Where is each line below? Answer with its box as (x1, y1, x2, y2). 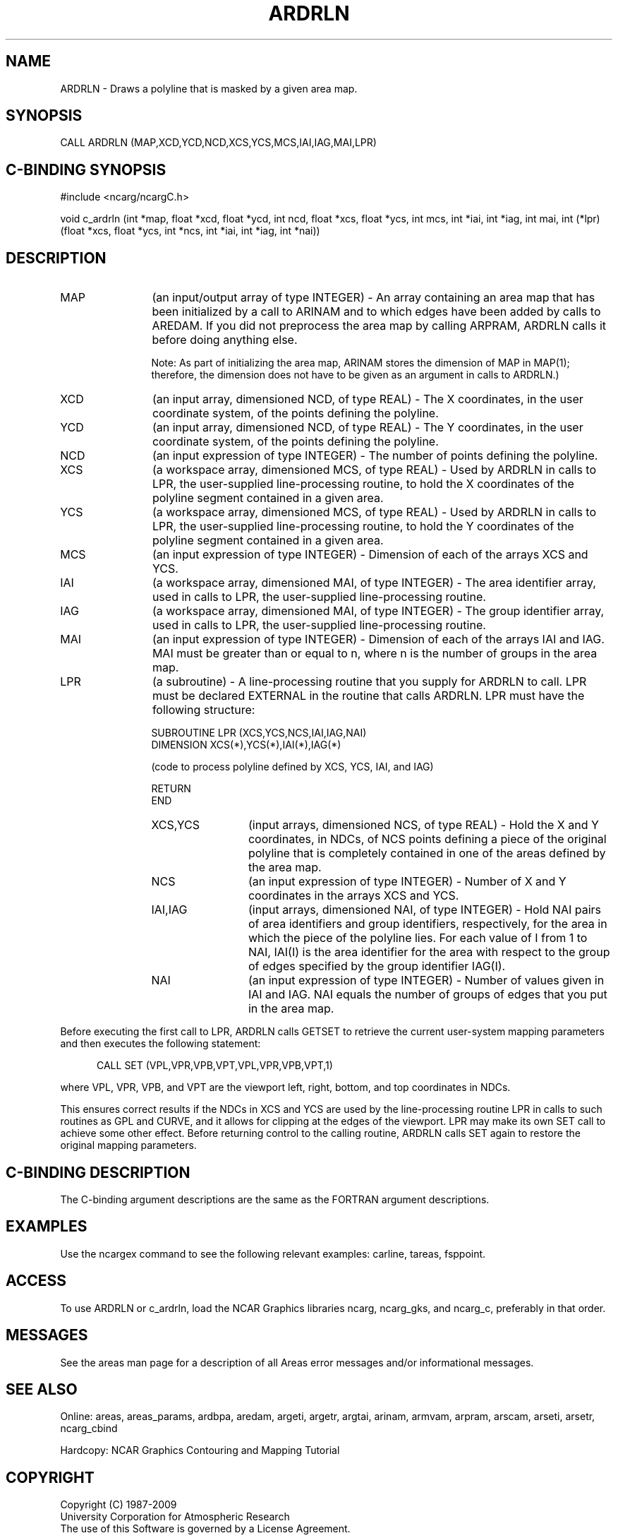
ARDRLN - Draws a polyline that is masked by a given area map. (60, 82, 358, 95)
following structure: (152, 703, 255, 717)
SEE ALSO (6, 1380, 78, 1398)
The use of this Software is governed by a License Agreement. (60, 1522, 351, 1535)
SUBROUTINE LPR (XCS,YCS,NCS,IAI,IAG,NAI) (151, 727, 367, 739)
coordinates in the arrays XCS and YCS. (248, 888, 459, 903)
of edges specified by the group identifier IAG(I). (248, 959, 506, 974)
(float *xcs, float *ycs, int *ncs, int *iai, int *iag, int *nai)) (60, 225, 320, 237)
